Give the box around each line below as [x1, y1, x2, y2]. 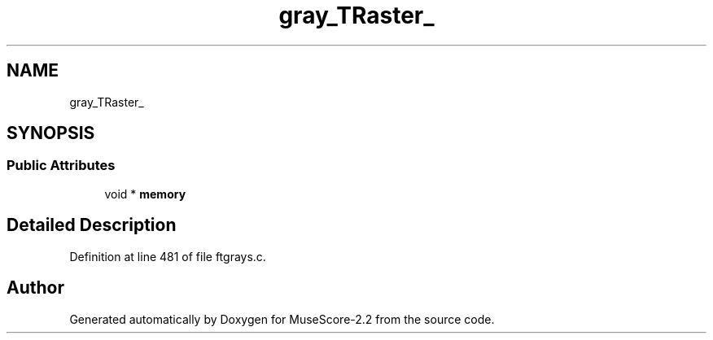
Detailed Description [7, 215, 177, 236]
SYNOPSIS [7, 123, 95, 144]
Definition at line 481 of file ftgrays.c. [69, 249, 266, 264]
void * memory [104, 186, 186, 201]
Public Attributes [7, 157, 116, 174]
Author [7, 277, 64, 299]
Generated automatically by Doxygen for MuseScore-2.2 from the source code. [69, 312, 495, 326]
